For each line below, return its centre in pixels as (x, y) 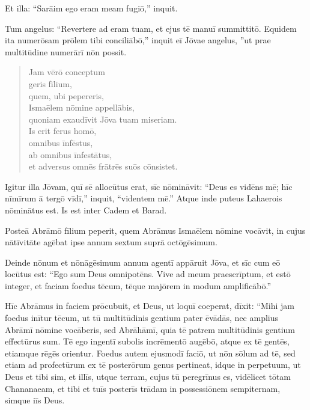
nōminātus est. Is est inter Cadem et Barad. (86, 210)
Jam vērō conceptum (67, 72)
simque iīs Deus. (35, 400)
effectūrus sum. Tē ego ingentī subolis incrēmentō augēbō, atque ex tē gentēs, (147, 341)
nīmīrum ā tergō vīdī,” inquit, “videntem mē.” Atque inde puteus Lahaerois (144, 198)
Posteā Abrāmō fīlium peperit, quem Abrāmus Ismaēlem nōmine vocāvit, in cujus (155, 230)
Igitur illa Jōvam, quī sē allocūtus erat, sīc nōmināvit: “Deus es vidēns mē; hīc (149, 186)
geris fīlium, (50, 83)
